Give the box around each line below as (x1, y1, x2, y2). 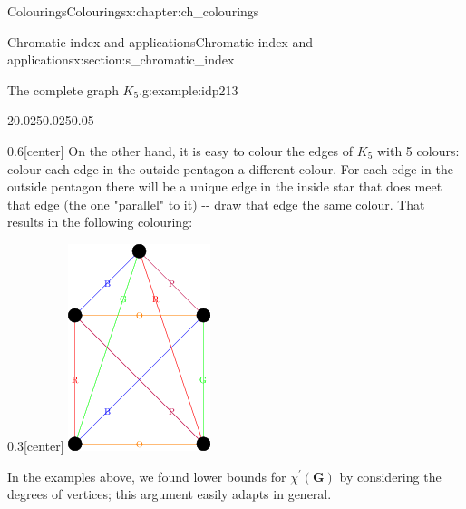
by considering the (339, 466, 442, 485)
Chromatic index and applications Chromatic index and (7, 32, 313, 51)
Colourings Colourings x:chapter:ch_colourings (7, 2, 259, 20)
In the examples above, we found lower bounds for (7, 466, 286, 485)
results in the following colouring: (7, 212, 193, 231)
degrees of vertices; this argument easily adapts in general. (7, 485, 332, 504)
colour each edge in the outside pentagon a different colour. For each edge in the (7, 159, 453, 178)
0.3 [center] (7, 436, 64, 455)
